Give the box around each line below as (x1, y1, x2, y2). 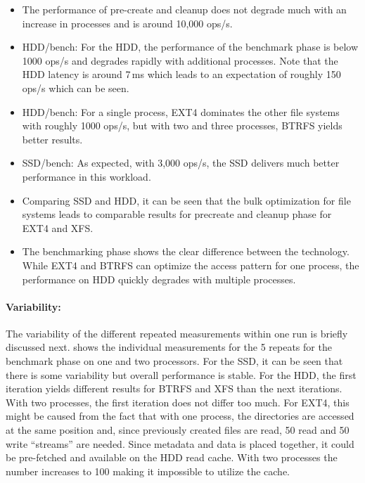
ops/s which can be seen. (22, 80, 129, 95)
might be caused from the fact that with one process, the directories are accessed (6, 408, 354, 423)
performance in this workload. (22, 169, 151, 183)
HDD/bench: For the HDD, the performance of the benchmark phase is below (22, 39, 359, 54)
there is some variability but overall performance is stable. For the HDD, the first (6, 367, 357, 382)
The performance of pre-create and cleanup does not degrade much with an (22, 2, 347, 16)
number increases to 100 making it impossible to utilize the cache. (6, 463, 290, 478)
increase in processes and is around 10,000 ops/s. (22, 15, 233, 30)
